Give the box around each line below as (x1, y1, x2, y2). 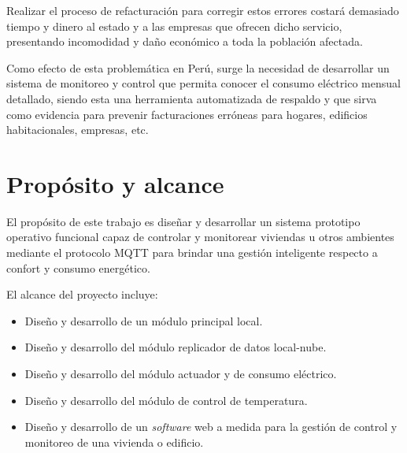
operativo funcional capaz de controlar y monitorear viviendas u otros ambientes (6, 228, 394, 245)
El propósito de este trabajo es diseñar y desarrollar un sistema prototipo (6, 213, 361, 229)
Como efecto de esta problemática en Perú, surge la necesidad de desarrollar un (6, 59, 390, 76)
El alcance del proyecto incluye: (6, 286, 158, 303)
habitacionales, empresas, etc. (6, 121, 149, 138)
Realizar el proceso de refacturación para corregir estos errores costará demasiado (6, 2, 399, 18)
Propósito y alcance (6, 167, 224, 199)
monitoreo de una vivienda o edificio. (24, 433, 204, 450)
